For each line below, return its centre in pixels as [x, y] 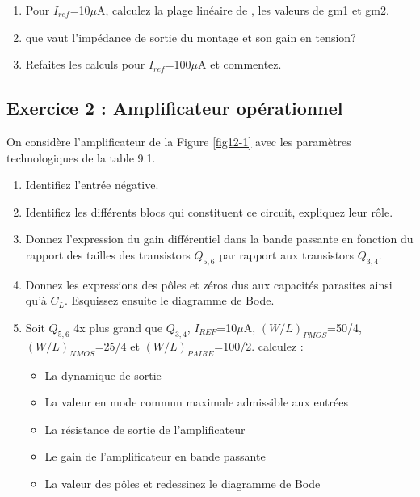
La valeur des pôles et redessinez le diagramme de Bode [183, 483]
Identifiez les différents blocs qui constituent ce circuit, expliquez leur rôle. [209, 211]
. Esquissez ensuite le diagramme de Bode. [170, 300]
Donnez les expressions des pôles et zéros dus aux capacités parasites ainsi [209, 284]
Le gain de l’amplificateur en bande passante [155, 456]
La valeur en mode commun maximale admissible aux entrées [196, 402]
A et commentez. [240, 64]
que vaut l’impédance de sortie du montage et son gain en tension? [191, 37]
